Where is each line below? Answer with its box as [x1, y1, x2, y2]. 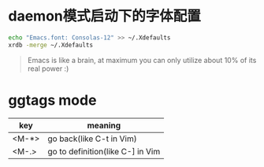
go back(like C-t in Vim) [46, 133, 137, 144]
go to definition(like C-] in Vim [46, 146, 161, 157]
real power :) [27, 64, 69, 73]
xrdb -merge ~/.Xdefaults [8, 41, 93, 49]
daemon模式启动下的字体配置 [8, 7, 201, 25]
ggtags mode [8, 91, 97, 109]
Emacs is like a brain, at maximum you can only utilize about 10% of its [27, 55, 257, 65]
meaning [87, 120, 121, 131]
